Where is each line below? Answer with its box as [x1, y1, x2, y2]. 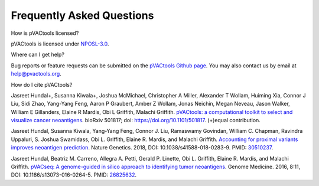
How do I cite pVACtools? [11, 81, 73, 88]
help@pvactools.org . [11, 70, 61, 77]
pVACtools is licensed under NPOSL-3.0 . [11, 40, 109, 47]
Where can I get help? [11, 51, 65, 58]
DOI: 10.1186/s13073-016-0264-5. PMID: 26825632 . [11, 171, 137, 178]
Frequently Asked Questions [11, 9, 154, 22]
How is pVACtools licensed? [11, 30, 79, 37]
